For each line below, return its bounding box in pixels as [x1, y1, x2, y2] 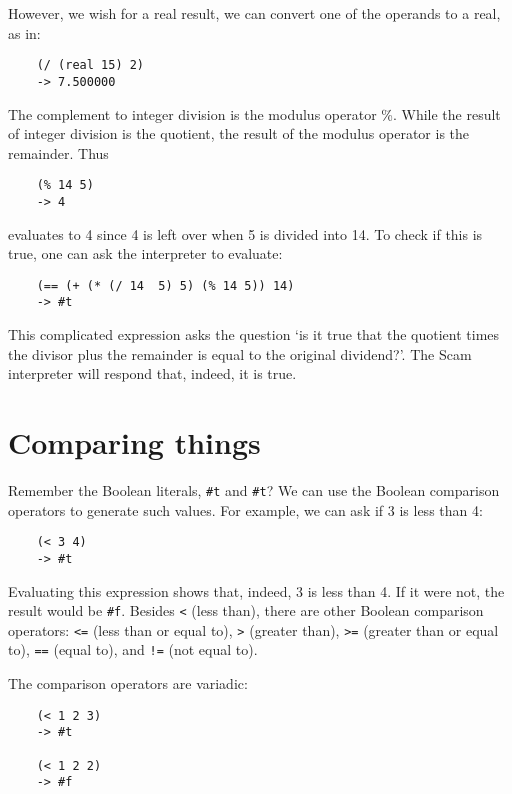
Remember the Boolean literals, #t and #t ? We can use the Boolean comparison [8, 480, 500, 500]
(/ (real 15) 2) [36, 58, 145, 73]
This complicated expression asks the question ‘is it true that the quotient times [8, 324, 500, 345]
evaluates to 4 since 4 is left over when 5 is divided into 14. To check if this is [8, 223, 483, 244]
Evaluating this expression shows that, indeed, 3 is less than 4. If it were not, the [8, 580, 505, 601]
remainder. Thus [8, 142, 109, 163]
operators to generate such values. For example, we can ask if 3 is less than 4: [8, 499, 483, 520]
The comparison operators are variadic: [8, 673, 248, 694]
